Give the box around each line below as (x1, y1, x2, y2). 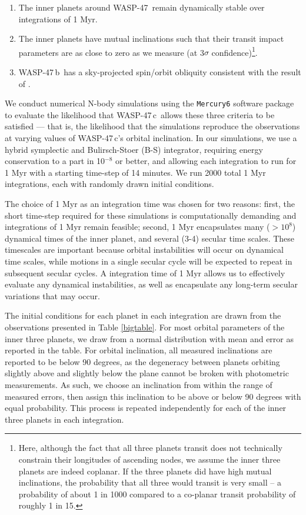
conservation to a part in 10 (5, 155, 105, 167)
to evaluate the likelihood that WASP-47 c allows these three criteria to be (5, 108, 275, 121)
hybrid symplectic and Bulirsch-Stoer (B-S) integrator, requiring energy (5, 143, 263, 155)
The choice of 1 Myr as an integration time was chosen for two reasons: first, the (5, 198, 295, 210)
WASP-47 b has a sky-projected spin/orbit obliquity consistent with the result (18, 66, 301, 78)
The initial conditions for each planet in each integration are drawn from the (5, 309, 281, 322)
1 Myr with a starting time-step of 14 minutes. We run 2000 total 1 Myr (5, 166, 266, 178)
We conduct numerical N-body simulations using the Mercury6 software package (5, 97, 294, 109)
